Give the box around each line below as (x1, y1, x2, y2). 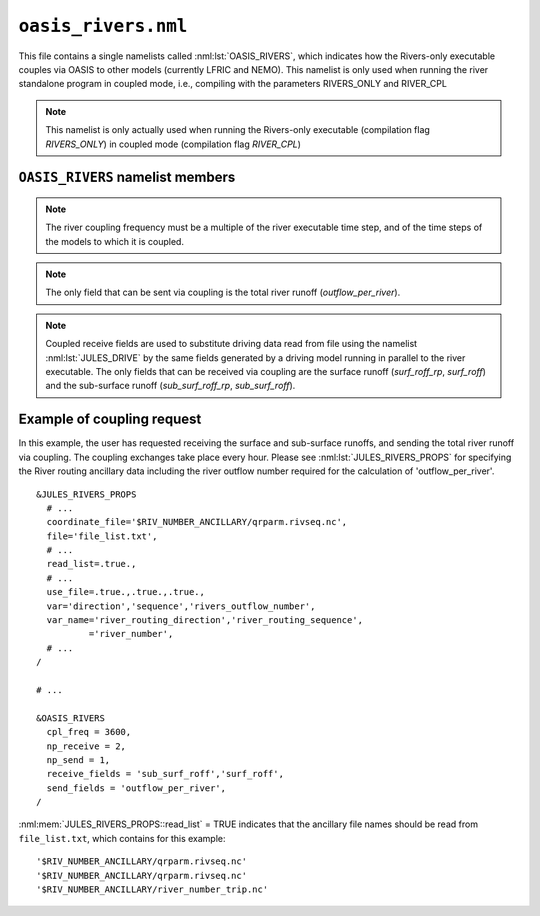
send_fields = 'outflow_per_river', (46, 782, 227, 794)
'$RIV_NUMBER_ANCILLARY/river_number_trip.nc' (36, 884, 269, 895)
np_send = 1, (46, 754, 111, 765)
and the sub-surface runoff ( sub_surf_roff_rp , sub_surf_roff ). (45, 380, 296, 392)
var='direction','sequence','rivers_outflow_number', (46, 600, 316, 612)
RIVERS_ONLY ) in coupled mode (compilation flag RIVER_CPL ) (45, 138, 302, 150)
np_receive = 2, (46, 740, 127, 752)
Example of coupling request (18, 411, 202, 428)
